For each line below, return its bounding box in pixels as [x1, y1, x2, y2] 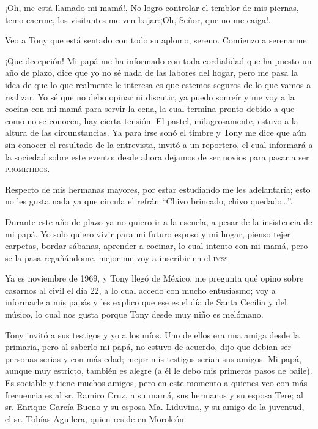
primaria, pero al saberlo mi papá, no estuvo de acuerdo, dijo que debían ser [5, 340, 291, 353]
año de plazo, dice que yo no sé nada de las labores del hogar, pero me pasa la [5, 66, 298, 79]
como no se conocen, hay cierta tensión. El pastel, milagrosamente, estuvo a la [5, 114, 298, 127]
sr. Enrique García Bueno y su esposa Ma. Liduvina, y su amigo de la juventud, [5, 400, 305, 413]
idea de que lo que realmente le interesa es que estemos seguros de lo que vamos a [5, 78, 311, 91]
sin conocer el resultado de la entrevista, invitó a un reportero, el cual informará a [5, 138, 313, 151]
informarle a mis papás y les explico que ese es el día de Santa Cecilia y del [5, 296, 287, 308]
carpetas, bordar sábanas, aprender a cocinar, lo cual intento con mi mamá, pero [5, 239, 308, 252]
